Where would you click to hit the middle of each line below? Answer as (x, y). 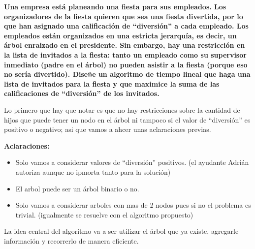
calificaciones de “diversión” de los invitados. (82, 93)
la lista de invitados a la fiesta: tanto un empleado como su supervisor (125, 54)
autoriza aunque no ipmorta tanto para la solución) (93, 171)
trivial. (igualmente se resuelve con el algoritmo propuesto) (104, 214)
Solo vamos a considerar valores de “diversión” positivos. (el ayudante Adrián (132, 162)
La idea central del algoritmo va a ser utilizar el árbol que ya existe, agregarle (121, 231)
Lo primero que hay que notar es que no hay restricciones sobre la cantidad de (122, 109)
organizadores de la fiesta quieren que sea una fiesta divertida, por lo (124, 16)
